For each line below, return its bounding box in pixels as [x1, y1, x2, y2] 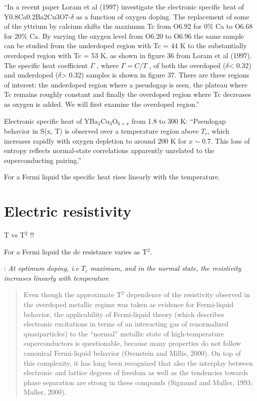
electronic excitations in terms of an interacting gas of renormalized [23, 319, 229, 329]
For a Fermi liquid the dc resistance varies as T [4, 246, 148, 256]
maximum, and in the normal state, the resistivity [90, 263, 241, 273]
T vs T [4, 230, 25, 240]
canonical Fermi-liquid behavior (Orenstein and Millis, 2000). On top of [23, 348, 241, 358]
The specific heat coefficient [4, 60, 88, 70]
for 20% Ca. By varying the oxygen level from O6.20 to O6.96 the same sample [4, 30, 244, 41]
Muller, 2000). [23, 387, 66, 397]
